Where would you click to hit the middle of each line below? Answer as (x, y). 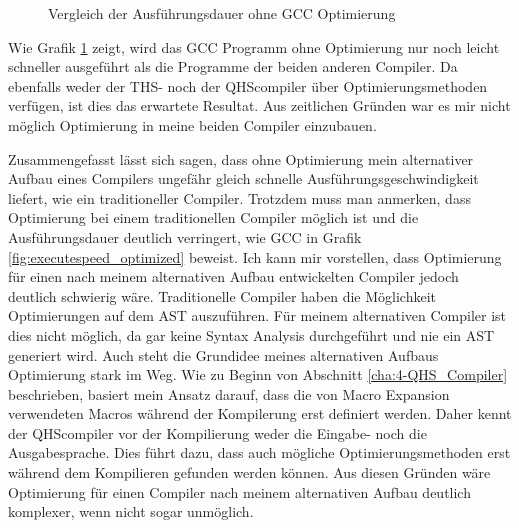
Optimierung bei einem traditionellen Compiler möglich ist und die (213, 217)
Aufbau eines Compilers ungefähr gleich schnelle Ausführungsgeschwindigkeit (243, 178)
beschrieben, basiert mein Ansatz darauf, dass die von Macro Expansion (229, 393)
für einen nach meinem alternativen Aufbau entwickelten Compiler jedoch (233, 276)
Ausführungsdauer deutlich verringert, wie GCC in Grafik (185, 236)
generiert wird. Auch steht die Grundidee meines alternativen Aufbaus (223, 354)
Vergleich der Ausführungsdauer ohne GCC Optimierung (222, 13)
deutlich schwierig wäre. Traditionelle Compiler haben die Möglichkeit (222, 295)
